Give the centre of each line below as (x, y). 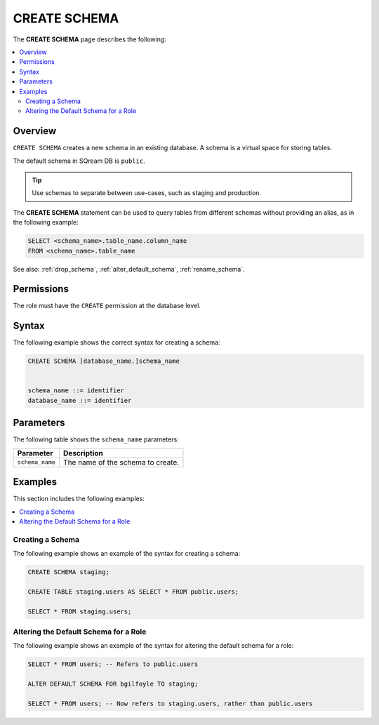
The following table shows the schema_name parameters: (96, 439)
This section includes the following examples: (79, 499)
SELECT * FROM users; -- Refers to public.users (113, 664)
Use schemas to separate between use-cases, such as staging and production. (147, 193)
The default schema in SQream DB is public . (79, 161)
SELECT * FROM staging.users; (80, 611)
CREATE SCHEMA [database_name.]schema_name (104, 361)
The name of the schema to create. (121, 462)
